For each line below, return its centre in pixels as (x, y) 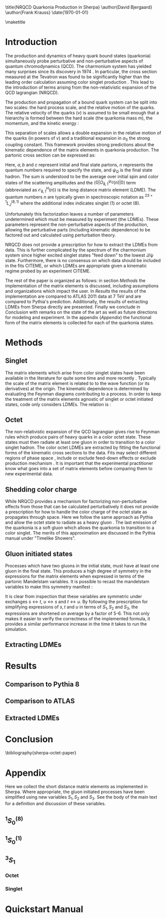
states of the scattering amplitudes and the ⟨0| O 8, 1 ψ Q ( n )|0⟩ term (71, 182)
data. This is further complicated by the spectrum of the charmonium (76, 250)
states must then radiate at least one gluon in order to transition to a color (80, 442)
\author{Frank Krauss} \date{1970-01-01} (47, 12)
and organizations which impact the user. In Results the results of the (76, 291)
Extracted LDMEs (32, 718)
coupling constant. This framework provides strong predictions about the (80, 144)
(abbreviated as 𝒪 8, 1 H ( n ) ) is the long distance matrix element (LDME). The (81, 190)
